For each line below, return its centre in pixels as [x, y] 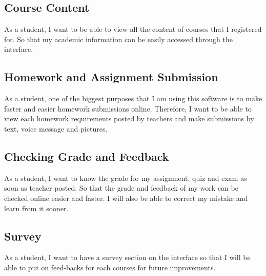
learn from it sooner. [36, 208]
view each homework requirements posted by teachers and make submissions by [129, 118]
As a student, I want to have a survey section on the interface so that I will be [127, 257]
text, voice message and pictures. [56, 128]
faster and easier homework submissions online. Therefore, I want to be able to [128, 108]
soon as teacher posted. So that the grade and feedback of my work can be [121, 188]
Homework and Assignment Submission [111, 77]
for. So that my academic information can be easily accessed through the [118, 39]
